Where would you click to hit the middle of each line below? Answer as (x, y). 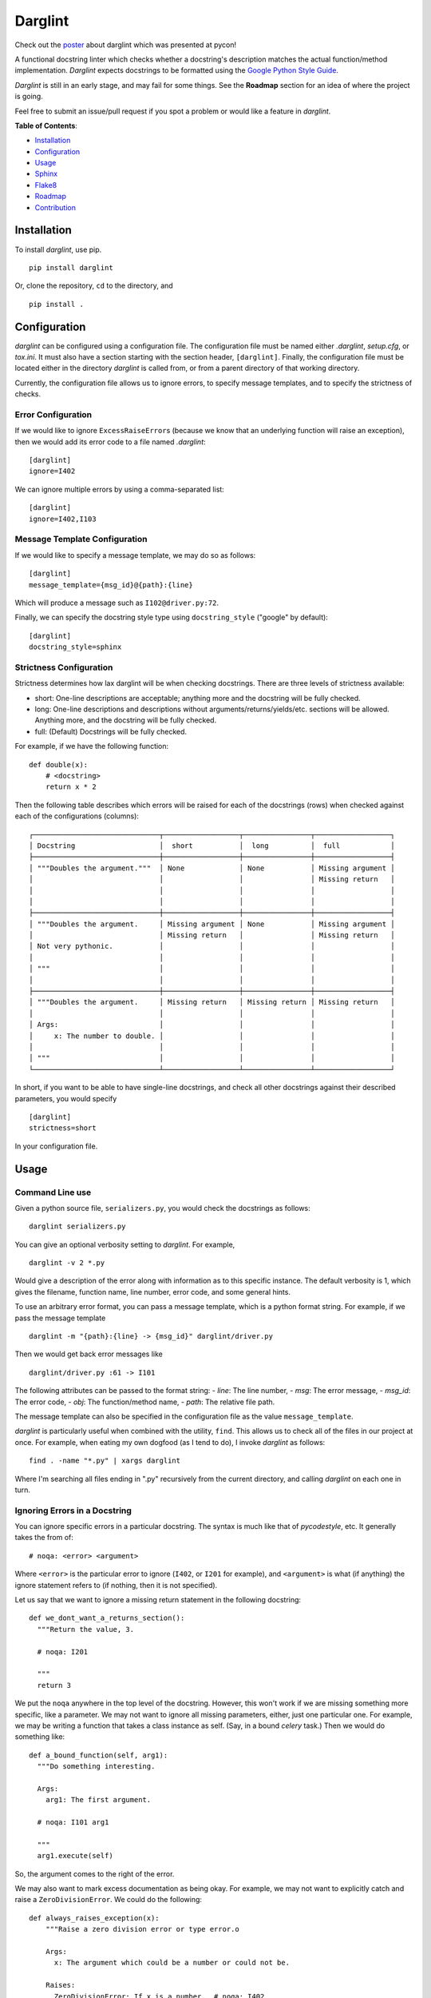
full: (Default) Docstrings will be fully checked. (111, 731)
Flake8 (46, 185)
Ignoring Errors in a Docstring (73, 1510)
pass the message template (60, 1318)
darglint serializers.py (77, 1226)
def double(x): (59, 764)
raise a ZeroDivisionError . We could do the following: (109, 1900)
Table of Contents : (46, 125)
